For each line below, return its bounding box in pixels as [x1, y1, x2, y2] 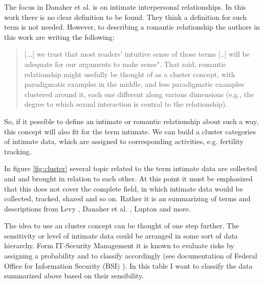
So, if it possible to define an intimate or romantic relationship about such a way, [4, 115, 259, 126]
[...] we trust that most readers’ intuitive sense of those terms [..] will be [24, 49, 250, 59]
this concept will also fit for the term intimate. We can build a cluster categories [4, 126, 256, 136]
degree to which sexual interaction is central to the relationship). [24, 99, 228, 109]
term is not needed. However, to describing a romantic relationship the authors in [4, 21, 260, 32]
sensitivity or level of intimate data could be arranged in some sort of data [4, 230, 238, 241]
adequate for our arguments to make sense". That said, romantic [24, 58, 227, 69]
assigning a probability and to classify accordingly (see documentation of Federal [4, 250, 257, 261]
